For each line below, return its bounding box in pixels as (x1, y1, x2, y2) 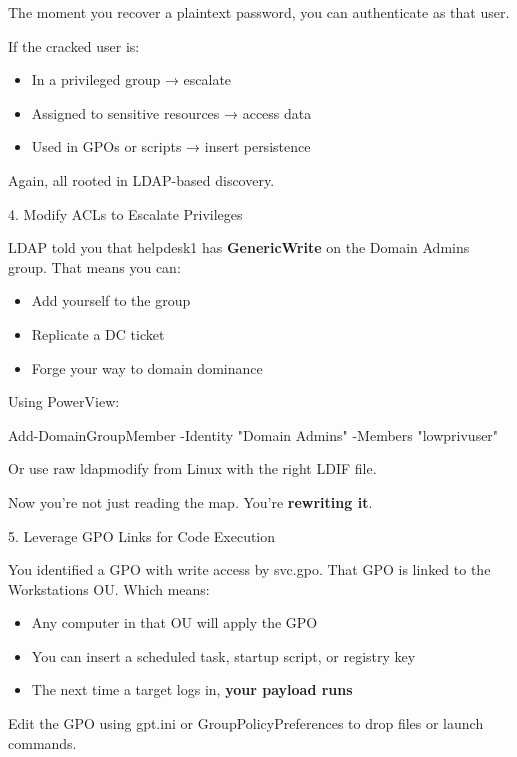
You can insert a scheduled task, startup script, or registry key (31, 645, 416, 666)
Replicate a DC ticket (31, 323, 165, 344)
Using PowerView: (8, 391, 120, 412)
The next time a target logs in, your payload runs (31, 679, 353, 700)
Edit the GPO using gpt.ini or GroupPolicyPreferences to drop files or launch (8, 713, 484, 734)
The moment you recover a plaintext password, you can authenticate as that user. (8, 2, 510, 22)
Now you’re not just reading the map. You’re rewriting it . (8, 491, 373, 512)
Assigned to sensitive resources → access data (31, 102, 312, 123)
